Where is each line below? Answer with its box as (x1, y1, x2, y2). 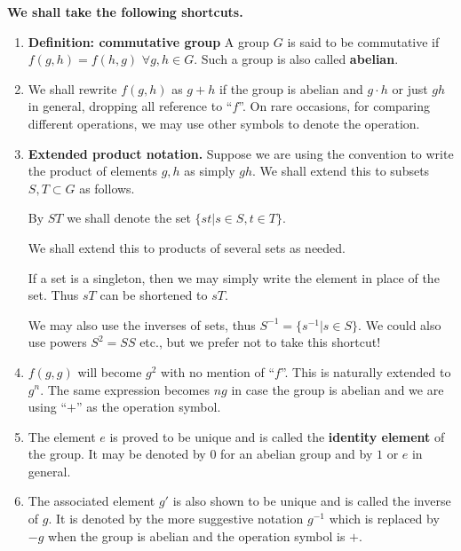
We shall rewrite (28, 79, 117, 98)
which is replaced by (329, 509, 440, 528)
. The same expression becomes (40, 380, 211, 398)
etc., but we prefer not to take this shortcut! (139, 333, 381, 351)
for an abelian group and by (220, 445, 373, 463)
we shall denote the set (67, 209, 191, 227)
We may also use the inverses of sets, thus (28, 315, 256, 334)
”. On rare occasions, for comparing (238, 97, 431, 115)
